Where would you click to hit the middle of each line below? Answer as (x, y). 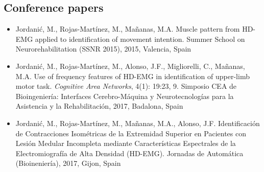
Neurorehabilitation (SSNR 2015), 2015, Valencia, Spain (103, 49)
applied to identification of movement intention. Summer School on (140, 39)
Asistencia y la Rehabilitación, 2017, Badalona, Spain (99, 106)
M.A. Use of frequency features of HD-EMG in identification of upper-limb (133, 76)
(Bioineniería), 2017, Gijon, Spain (68, 163)
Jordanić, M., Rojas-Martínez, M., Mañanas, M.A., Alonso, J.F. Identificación (138, 123)
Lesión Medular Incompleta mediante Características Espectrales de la (126, 143)
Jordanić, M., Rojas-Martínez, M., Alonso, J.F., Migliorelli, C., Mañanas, (130, 66)
